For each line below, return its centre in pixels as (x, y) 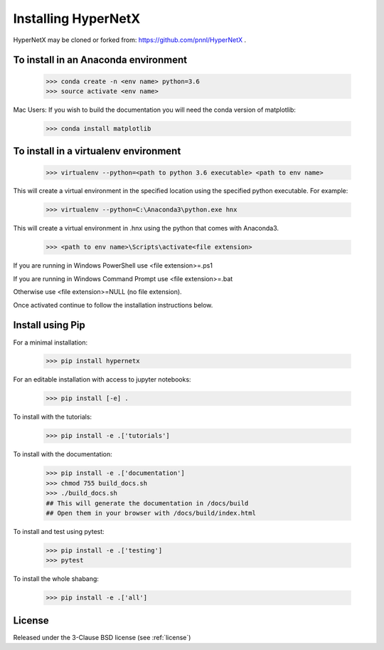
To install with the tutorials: (53, 417)
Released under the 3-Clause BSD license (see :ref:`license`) (102, 637)
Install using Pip (49, 325)
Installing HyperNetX (77, 19)
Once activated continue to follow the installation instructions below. (113, 305)
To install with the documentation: (63, 454)
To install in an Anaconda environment (100, 60)
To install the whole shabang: (56, 579)
